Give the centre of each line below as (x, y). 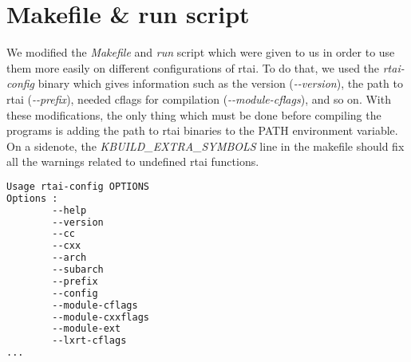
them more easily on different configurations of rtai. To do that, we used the (193, 67)
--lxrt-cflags (89, 341)
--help (69, 210)
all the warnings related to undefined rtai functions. (133, 161)
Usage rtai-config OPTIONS (78, 186)
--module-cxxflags (101, 317)
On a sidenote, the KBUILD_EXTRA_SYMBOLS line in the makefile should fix (205, 146)
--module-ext (87, 329)
